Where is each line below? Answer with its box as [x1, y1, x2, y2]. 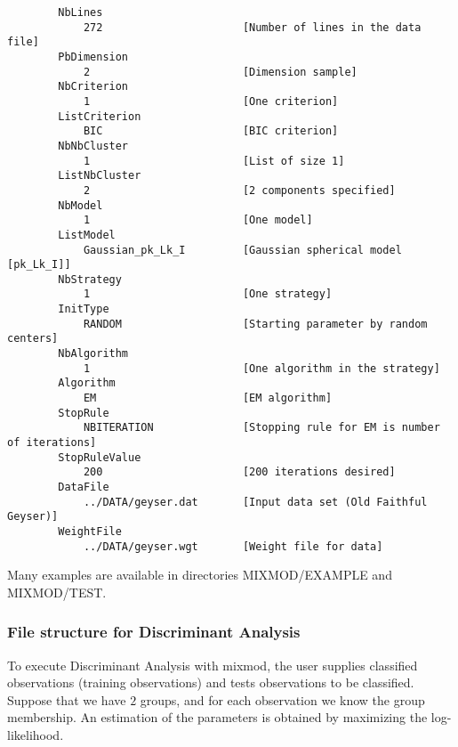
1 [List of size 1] [83, 154, 345, 167]
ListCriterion [58, 110, 141, 123]
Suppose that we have [7, 690, 126, 709]
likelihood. [7, 726, 64, 744]
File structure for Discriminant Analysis [7, 621, 301, 643]
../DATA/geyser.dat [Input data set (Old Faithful [83, 495, 428, 508]
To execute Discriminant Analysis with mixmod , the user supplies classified [7, 655, 418, 674]
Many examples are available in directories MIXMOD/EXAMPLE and [7, 565, 392, 584]
